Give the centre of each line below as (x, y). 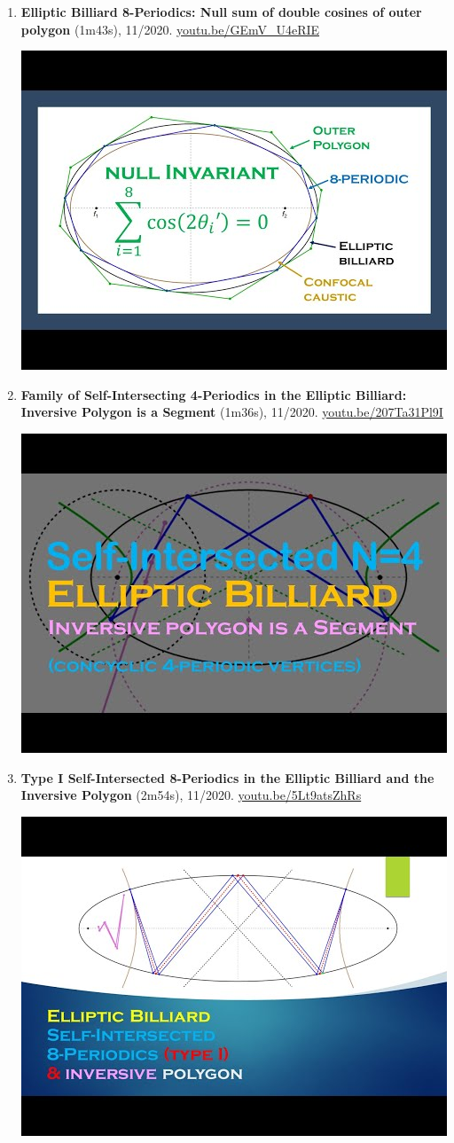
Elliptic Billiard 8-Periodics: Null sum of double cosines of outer (221, 12)
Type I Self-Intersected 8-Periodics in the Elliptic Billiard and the (227, 777)
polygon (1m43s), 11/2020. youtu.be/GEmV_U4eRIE (170, 29)
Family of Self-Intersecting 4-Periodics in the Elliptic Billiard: (214, 394)
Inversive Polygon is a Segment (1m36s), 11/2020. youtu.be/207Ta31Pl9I (232, 412)
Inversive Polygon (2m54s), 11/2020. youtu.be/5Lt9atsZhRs (191, 795)
